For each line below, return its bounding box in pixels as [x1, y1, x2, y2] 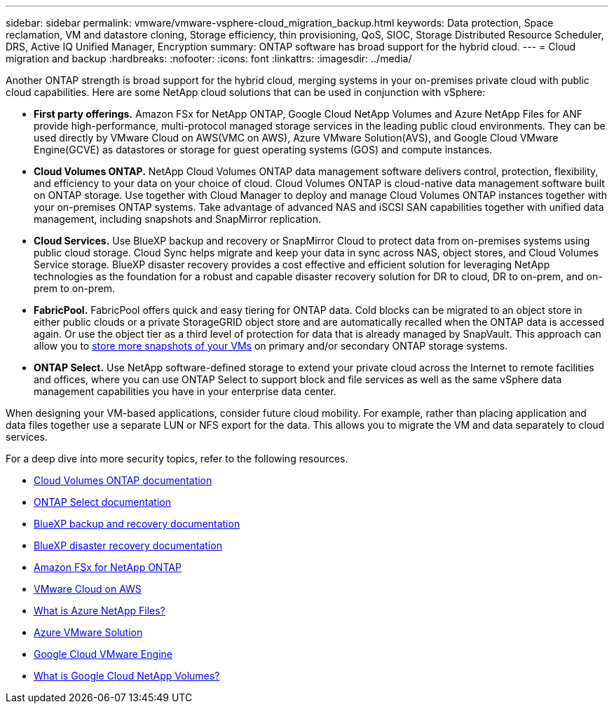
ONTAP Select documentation [34, 496, 171, 508]
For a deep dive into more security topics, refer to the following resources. [6, 453, 348, 464]
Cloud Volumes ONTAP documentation [34, 474, 212, 486]
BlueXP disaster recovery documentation [34, 539, 222, 551]
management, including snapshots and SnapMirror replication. [34, 213, 321, 225]
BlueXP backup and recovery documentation [34, 518, 240, 530]
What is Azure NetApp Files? [34, 605, 165, 617]
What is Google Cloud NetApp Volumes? [34, 670, 220, 682]
